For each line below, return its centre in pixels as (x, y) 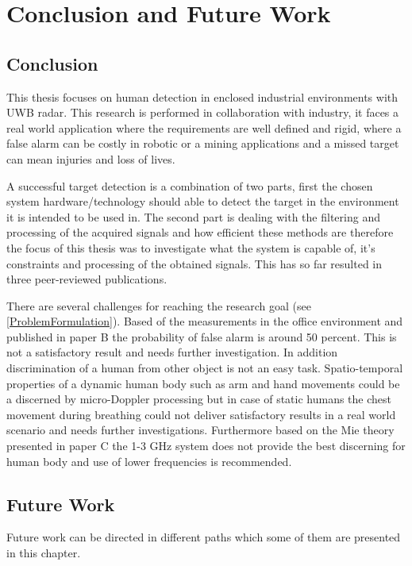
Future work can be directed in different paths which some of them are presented (204, 537)
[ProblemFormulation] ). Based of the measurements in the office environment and (205, 321)
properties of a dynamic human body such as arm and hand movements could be (203, 383)
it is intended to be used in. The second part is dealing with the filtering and (193, 216)
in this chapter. (44, 553)
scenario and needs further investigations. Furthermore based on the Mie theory (200, 430)
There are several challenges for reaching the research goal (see (159, 305)
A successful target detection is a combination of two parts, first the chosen (190, 185)
